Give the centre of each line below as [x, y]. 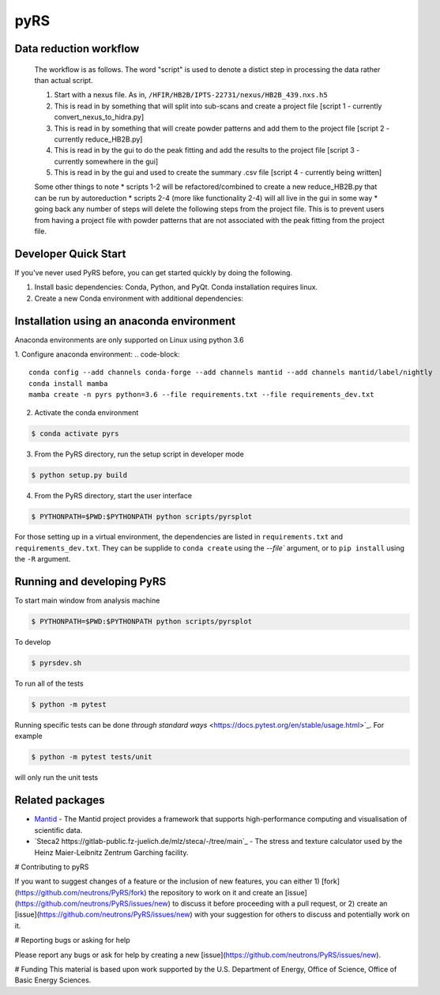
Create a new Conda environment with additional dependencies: [139, 298]
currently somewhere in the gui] [106, 161]
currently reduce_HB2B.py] [98, 139]
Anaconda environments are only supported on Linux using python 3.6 [129, 339]
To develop [33, 642]
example [28, 736]
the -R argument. [43, 559]
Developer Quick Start [70, 253]
